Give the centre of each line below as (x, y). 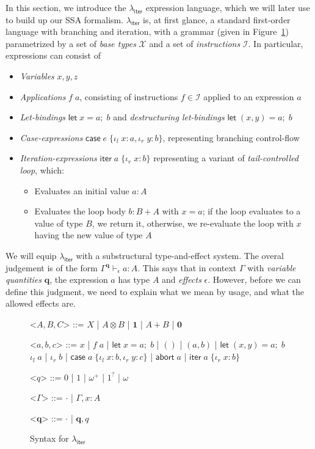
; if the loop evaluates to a (252, 211)
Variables (37, 75)
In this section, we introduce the (66, 7)
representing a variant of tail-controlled (226, 158)
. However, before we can (254, 279)
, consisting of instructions (129, 96)
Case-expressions (51, 137)
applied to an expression (249, 96)
